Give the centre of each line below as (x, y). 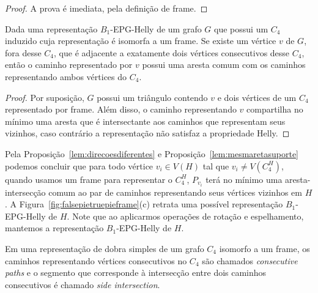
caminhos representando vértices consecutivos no (96, 260)
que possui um (241, 28)
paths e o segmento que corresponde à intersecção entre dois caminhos (136, 273)
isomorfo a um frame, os (264, 248)
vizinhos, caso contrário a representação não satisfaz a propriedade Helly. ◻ (147, 133)
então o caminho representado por (69, 65)
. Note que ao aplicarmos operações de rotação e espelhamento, (185, 216)
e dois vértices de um (257, 97)
